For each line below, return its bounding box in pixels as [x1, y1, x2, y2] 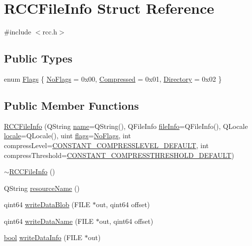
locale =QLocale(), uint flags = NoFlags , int [4, 130, 131, 141]
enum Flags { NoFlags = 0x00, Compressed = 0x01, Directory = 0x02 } [4, 73, 222, 84]
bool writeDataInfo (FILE [4, 232, 83, 243]
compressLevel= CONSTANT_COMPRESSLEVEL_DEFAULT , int [4, 140, 209, 150]
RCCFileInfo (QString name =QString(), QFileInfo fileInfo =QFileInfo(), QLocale [4, 121, 248, 131]
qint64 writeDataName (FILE [4, 215, 94, 226]
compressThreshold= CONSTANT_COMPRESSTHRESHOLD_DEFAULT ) [4, 150, 234, 160]
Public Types [4, 51, 73, 66]
